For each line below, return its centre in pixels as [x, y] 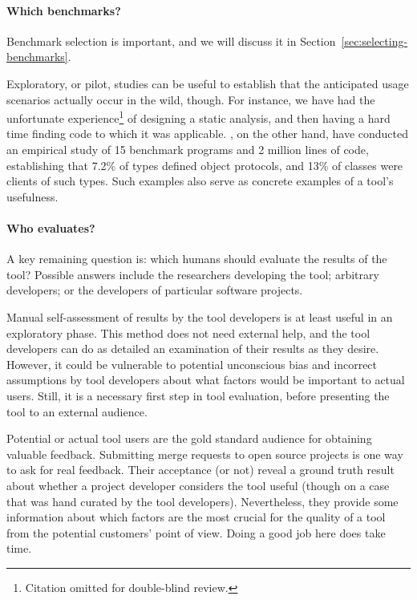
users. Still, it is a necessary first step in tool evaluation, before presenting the [198, 395]
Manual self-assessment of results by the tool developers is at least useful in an [200, 316]
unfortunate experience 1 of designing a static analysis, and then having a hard [198, 117]
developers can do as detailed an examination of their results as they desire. [193, 349]
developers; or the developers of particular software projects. [155, 290]
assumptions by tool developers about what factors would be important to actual [206, 380]
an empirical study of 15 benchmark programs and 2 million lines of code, [188, 150]
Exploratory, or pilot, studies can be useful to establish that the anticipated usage [208, 83]
